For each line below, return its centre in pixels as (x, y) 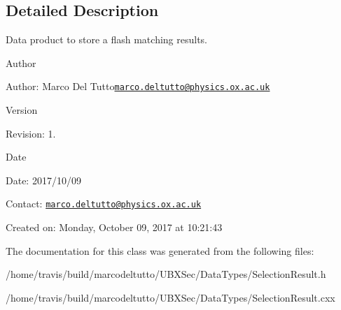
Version (22, 110)
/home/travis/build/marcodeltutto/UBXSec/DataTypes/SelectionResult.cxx (170, 297)
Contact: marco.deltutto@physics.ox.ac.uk (104, 204)
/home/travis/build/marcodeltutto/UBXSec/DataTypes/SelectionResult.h (166, 274)
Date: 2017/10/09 (43, 180)
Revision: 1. (31, 133)
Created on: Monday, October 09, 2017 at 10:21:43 (114, 227)
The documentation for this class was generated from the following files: (160, 250)
